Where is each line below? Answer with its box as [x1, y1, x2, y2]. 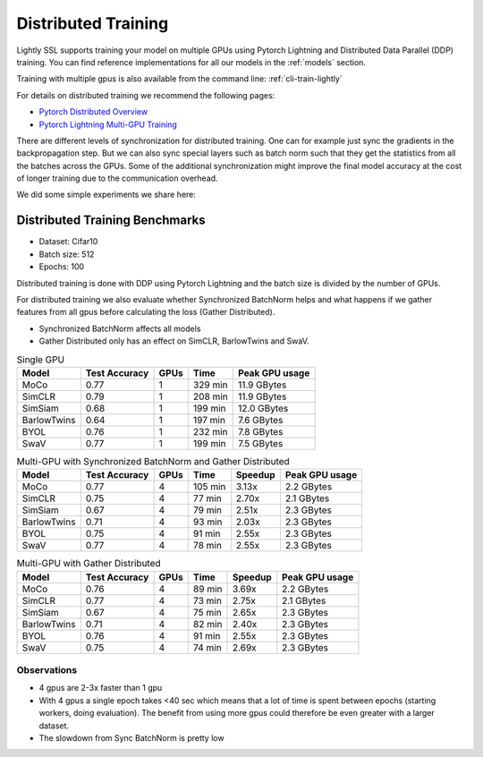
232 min [192, 425, 228, 438]
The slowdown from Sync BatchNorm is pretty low [38, 732, 225, 743]
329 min [192, 378, 228, 391]
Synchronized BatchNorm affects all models [38, 323, 201, 334]
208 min [192, 390, 228, 403]
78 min [192, 540, 223, 552]
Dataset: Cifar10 [38, 236, 98, 247]
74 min [192, 641, 223, 653]
